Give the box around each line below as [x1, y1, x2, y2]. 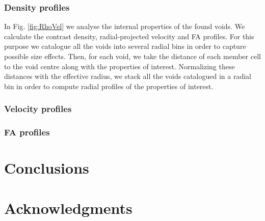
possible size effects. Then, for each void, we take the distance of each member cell [4, 51, 261, 61]
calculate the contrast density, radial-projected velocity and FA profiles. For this [4, 31, 254, 41]
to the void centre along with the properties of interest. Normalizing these [4, 61, 235, 71]
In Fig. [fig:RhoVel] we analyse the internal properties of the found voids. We [4, 21, 245, 32]
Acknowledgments [4, 197, 132, 218]
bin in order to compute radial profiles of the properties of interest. [4, 80, 214, 91]
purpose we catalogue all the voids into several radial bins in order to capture [4, 41, 246, 51]
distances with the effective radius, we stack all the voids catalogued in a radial [4, 71, 251, 81]
